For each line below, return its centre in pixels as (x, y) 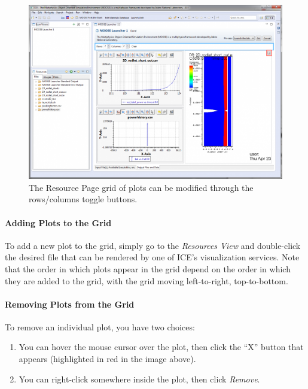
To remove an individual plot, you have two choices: (100, 326)
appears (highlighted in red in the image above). (107, 359)
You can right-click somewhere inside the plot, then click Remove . (139, 379)
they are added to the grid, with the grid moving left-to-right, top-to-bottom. (147, 280)
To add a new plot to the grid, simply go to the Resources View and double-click (153, 245)
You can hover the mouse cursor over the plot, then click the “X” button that (161, 347)
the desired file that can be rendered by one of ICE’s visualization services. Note (152, 257)
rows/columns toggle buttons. (83, 199)
